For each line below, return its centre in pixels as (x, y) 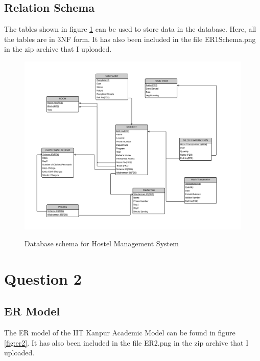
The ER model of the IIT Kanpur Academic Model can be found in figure (120, 333)
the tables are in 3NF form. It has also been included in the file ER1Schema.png (130, 39)
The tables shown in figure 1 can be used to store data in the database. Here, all (130, 29)
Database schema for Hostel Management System (102, 243)
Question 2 (43, 278)
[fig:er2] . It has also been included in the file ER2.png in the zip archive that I (126, 342)
